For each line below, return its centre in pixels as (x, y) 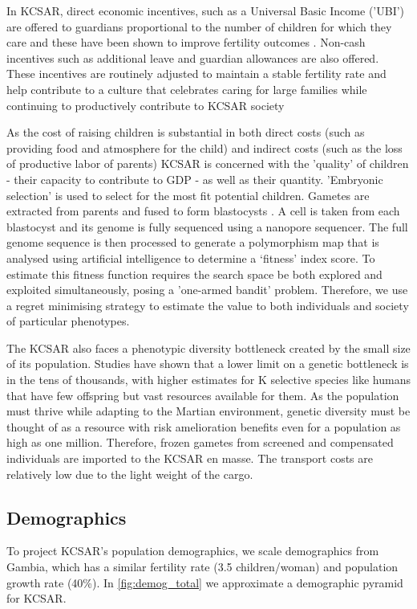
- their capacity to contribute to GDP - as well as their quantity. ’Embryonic (195, 179)
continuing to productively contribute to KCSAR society (146, 105)
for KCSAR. (36, 598)
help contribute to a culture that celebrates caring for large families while (187, 89)
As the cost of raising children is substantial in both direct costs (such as (186, 132)
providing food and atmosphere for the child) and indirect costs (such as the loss (204, 147)
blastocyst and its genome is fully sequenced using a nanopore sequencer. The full (207, 226)
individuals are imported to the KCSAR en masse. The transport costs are (190, 458)
